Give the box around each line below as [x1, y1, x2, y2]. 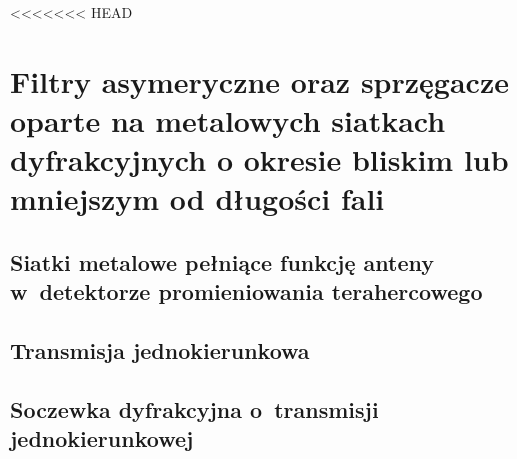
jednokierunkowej [10, 423, 194, 454]
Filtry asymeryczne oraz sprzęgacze [10, 60, 509, 101]
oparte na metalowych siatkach [10, 99, 446, 140]
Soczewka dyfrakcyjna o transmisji [10, 393, 379, 424]
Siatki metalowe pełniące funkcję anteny [10, 246, 434, 277]
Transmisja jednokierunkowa [10, 335, 310, 366]
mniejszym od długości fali [10, 178, 385, 219]
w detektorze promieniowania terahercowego [10, 276, 483, 307]
